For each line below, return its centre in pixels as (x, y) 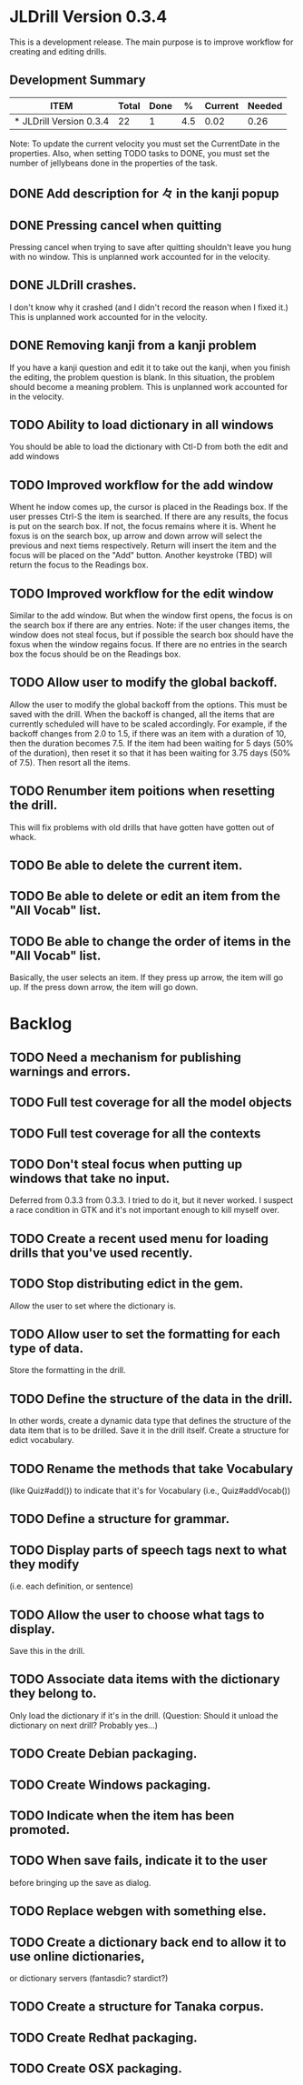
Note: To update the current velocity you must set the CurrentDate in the (145, 144)
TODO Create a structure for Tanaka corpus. (137, 2007)
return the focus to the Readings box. (79, 565)
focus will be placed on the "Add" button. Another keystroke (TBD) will (141, 556)
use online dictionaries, (77, 1956)
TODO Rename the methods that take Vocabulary (151, 1469)
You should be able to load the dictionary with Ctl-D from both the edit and (149, 446)
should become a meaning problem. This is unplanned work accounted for (149, 386)
